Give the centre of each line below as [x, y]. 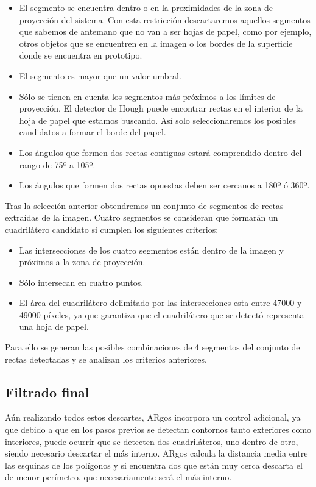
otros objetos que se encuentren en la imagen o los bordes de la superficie [156, 43]
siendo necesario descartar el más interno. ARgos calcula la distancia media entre [156, 453]
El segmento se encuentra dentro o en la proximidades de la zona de [146, 7]
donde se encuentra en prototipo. [81, 55]
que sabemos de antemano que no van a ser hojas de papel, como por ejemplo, [165, 31]
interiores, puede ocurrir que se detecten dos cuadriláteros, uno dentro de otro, [152, 441]
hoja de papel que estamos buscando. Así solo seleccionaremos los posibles [157, 120]
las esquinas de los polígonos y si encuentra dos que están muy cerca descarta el [154, 465]
